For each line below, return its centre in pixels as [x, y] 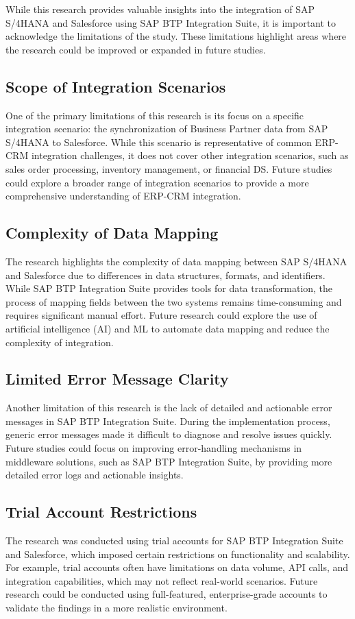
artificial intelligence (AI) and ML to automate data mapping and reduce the [168, 328]
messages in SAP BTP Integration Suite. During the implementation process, [168, 421]
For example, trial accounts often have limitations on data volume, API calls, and [177, 567]
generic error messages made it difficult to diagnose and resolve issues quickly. [169, 434]
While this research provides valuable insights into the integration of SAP [160, 9]
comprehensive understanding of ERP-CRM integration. [123, 196]
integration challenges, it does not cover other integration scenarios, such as [190, 155]
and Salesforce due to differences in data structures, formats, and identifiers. [166, 275]
